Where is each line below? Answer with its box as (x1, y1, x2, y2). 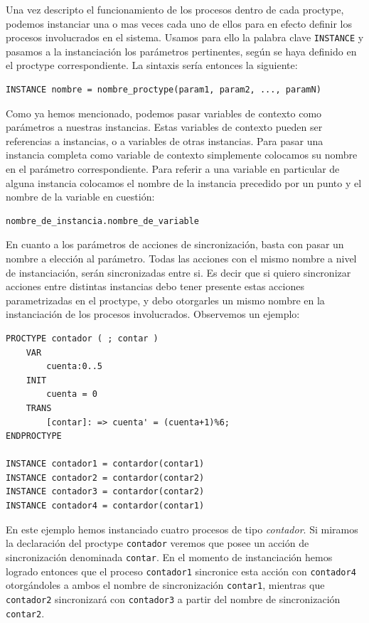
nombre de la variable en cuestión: (6, 189, 155, 204)
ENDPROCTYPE (6, 431, 62, 442)
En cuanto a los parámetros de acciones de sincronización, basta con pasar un (6, 237, 344, 252)
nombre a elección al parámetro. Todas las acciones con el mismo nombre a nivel (6, 250, 357, 265)
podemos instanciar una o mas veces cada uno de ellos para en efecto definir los (6, 16, 353, 31)
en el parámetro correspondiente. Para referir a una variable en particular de (6, 161, 340, 176)
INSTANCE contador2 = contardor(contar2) (6, 472, 205, 483)
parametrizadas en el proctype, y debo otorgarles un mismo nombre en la (6, 292, 325, 307)
